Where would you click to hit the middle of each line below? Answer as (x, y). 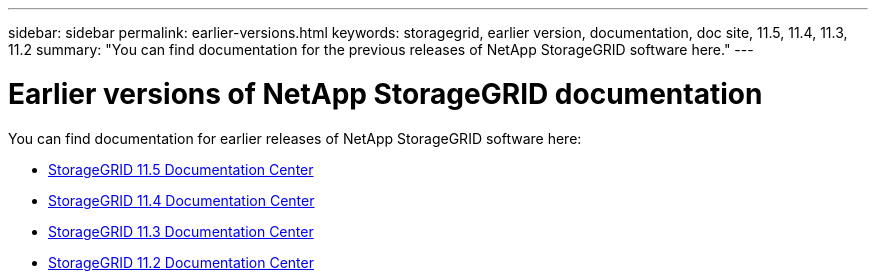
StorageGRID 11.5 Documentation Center (181, 169)
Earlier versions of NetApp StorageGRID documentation (385, 93)
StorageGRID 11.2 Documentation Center (181, 262)
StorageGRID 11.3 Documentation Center (181, 231)
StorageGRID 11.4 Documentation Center (181, 200)
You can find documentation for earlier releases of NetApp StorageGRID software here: (295, 138)
